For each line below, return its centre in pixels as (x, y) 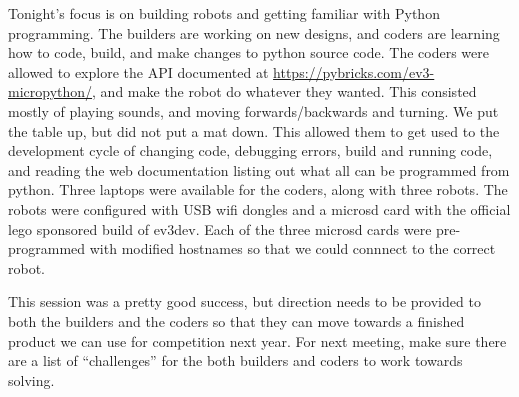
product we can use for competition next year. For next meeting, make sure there (257, 340)
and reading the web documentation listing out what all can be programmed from (259, 169)
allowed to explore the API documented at (138, 71)
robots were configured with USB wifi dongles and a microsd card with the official (259, 208)
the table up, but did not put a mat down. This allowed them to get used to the (254, 130)
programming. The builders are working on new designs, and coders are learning (254, 32)
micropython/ (50, 91)
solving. (31, 379)
